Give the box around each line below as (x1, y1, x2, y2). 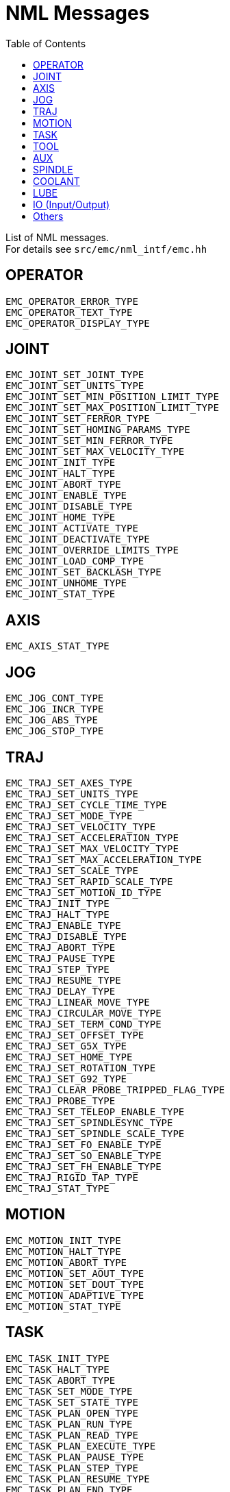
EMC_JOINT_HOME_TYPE (5, 512, 116, 523)
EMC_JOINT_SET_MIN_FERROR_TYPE (5, 435, 173, 447)
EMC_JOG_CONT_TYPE (5, 693, 104, 704)
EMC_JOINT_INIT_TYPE (5, 457, 116, 469)
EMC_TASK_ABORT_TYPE (5, 1374, 116, 1386)
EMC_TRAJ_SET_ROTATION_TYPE (5, 1062, 156, 1073)
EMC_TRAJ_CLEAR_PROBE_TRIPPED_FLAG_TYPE (5, 1084, 225, 1095)
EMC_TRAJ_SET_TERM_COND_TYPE (5, 1018, 162, 1030)
